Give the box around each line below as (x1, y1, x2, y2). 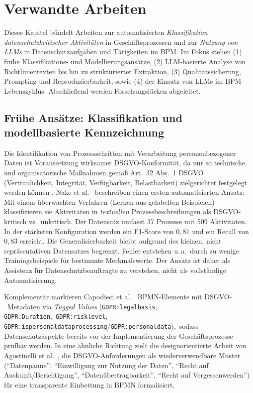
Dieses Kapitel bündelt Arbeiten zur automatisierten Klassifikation (4, 27, 208, 37)
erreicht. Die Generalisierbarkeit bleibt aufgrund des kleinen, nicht (19, 236, 222, 246)
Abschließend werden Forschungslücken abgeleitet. (48, 85, 201, 96)
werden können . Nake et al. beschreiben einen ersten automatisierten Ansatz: (4, 187, 245, 197)
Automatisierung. (4, 274, 57, 285)
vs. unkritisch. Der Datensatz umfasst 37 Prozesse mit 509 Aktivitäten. (28, 216, 247, 227)
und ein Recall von (192, 226, 249, 236)
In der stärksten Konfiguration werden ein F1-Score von (4, 226, 174, 236)
